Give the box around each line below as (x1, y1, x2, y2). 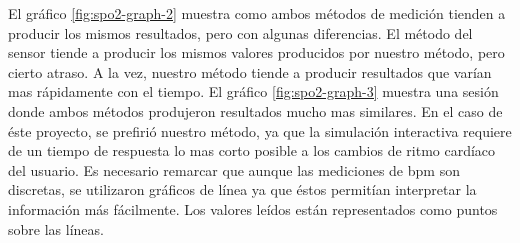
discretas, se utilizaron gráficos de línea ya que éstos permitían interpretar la (8, 179, 477, 200)
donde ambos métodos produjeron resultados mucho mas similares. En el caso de (8, 100, 503, 121)
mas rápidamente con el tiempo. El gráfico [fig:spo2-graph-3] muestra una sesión (8, 81, 499, 102)
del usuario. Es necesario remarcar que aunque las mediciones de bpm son (8, 159, 460, 180)
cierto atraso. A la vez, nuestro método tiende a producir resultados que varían (8, 61, 492, 82)
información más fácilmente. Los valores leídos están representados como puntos (8, 198, 498, 219)
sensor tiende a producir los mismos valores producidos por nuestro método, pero (8, 42, 505, 63)
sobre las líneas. (8, 218, 104, 239)
